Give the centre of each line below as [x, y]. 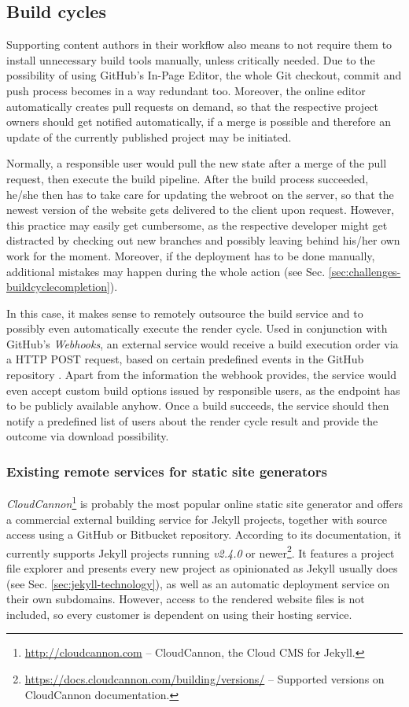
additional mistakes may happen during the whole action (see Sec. [166, 271]
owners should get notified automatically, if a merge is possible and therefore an [199, 122]
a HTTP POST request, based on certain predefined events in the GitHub [185, 359]
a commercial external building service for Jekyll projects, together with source [197, 519]
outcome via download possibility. [88, 436]
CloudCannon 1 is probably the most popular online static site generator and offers [204, 502]
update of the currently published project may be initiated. [149, 136]
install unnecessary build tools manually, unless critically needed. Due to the [191, 59]
